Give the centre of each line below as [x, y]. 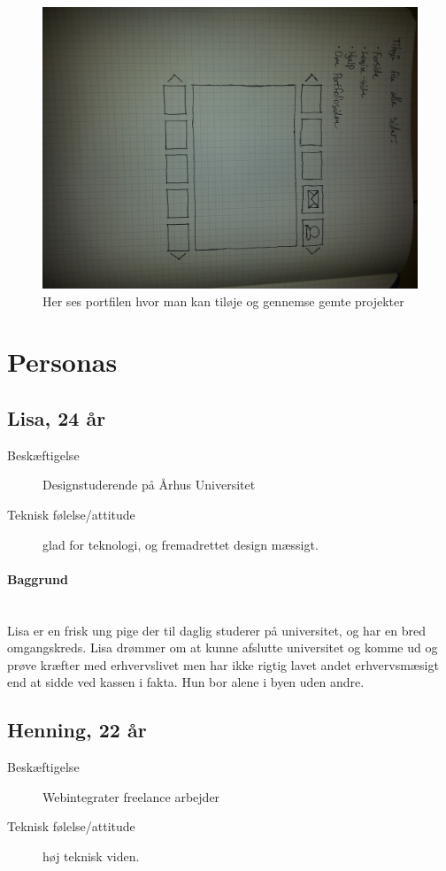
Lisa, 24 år [57, 417]
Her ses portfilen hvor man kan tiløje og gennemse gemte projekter [223, 301]
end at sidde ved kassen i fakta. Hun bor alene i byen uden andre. [186, 682]
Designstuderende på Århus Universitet [149, 485]
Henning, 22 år [77, 730]
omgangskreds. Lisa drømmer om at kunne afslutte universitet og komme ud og [223, 647]
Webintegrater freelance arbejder [131, 796]
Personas [62, 362]
